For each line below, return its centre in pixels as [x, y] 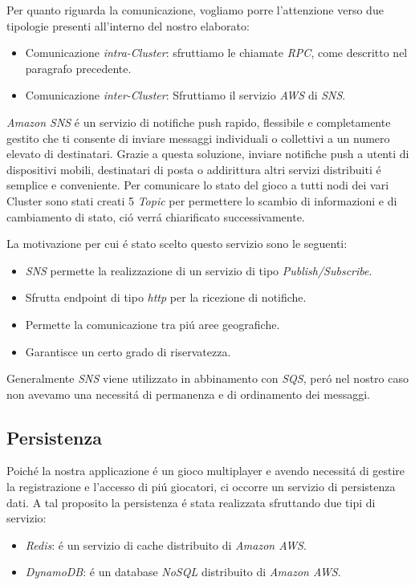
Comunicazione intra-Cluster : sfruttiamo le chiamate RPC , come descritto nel [216, 53]
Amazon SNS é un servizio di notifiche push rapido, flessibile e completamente [199, 122]
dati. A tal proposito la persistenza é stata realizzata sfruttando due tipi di [191, 502]
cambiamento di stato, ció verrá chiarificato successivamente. [156, 216]
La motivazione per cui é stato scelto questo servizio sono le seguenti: [177, 244]
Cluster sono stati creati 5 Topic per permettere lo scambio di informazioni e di [202, 200]
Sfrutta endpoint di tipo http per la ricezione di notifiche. [166, 297]
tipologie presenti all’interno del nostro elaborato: [128, 25]
